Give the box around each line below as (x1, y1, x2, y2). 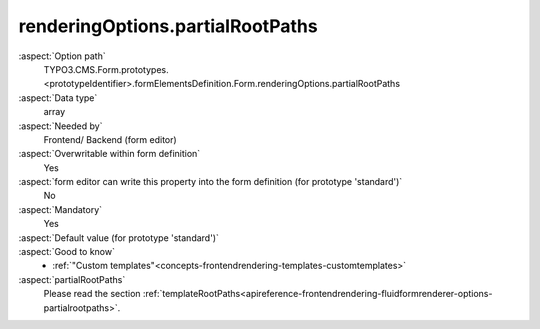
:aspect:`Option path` (18, 50, 106, 62)
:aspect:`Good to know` (18, 246, 115, 258)
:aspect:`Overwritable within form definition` (18, 148, 201, 160)
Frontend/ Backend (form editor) (43, 133, 177, 145)
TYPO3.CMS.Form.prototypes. (43, 63, 169, 75)
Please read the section (43, 288, 141, 300)
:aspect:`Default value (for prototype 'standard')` (18, 231, 220, 244)
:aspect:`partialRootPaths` (18, 273, 126, 285)
